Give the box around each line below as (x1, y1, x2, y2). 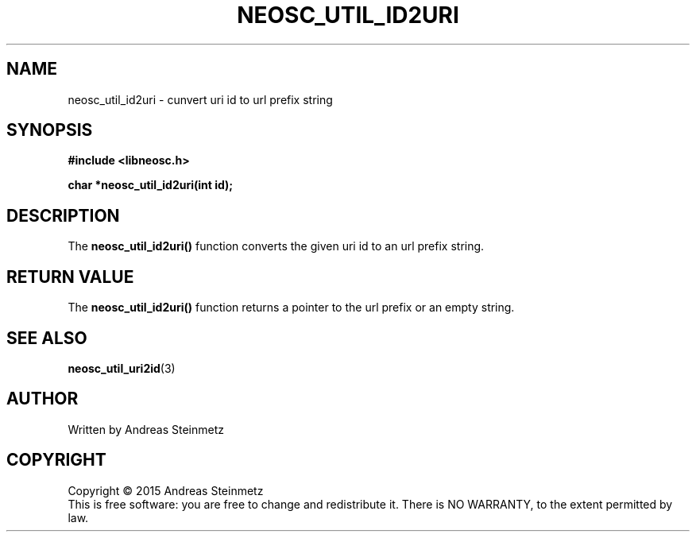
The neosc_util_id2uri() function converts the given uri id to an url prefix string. (68, 239, 485, 254)
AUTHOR (6, 389, 79, 409)
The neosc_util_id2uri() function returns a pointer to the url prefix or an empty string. (68, 300, 515, 315)
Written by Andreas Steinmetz (68, 422, 225, 436)
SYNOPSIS (6, 120, 93, 141)
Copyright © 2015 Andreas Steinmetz (68, 483, 264, 497)
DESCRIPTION (6, 205, 120, 226)
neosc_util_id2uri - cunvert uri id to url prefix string (68, 92, 333, 106)
